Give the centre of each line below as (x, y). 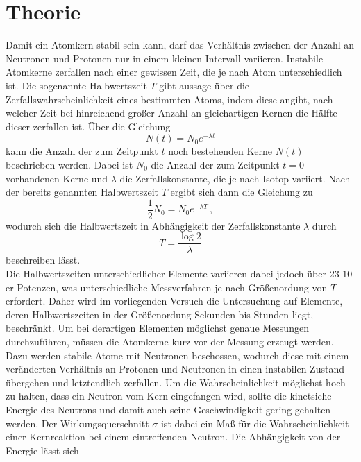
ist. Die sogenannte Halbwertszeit (76, 85)
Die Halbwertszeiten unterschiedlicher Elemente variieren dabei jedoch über (166, 274)
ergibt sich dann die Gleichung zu (242, 192)
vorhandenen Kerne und (57, 178)
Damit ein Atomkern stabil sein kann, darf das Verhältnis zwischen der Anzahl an (180, 45)
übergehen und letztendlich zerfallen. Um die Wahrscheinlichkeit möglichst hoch (176, 382)
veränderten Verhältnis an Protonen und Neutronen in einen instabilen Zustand (175, 369)
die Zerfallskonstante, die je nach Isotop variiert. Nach (235, 178)
